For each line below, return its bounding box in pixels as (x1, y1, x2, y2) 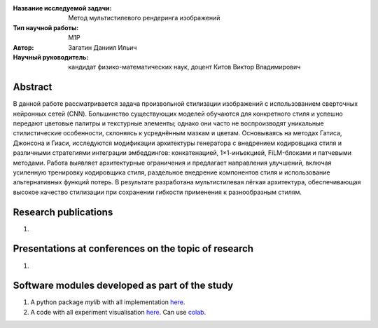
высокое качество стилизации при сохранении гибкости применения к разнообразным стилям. (13, 188, 302, 196)
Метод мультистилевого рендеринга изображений (68, 14, 220, 22)
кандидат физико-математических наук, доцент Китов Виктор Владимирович (68, 63, 301, 71)
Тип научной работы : (13, 23, 79, 32)
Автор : (13, 43, 34, 52)
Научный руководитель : (13, 53, 89, 61)
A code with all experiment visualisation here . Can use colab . (30, 308, 206, 316)
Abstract (13, 81, 52, 93)
